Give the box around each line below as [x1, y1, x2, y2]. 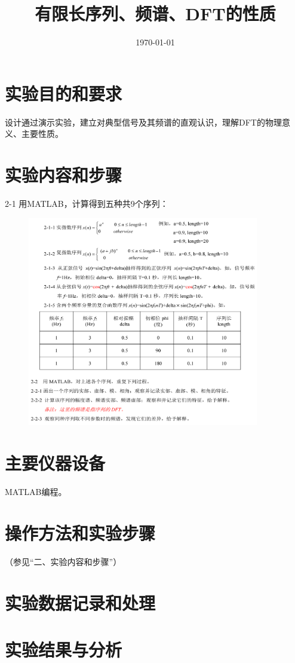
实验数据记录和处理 [5, 590, 156, 615]
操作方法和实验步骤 [5, 520, 156, 545]
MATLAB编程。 [5, 485, 67, 498]
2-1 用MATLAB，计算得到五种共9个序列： [5, 197, 168, 209]
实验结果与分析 [5, 637, 122, 662]
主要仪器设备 [5, 451, 106, 475]
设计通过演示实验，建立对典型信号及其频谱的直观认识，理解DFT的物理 [5, 115, 282, 128]
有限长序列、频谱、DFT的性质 [35, 1, 276, 26]
